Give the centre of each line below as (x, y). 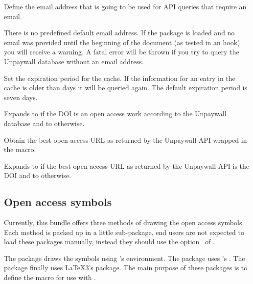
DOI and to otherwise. (38, 175)
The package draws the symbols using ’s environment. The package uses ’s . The (125, 258)
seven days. (21, 97)
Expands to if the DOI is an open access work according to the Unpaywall (115, 114)
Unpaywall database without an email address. (74, 61)
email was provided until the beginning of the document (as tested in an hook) (122, 42)
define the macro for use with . (50, 277)
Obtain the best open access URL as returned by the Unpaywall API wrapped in (126, 140)
